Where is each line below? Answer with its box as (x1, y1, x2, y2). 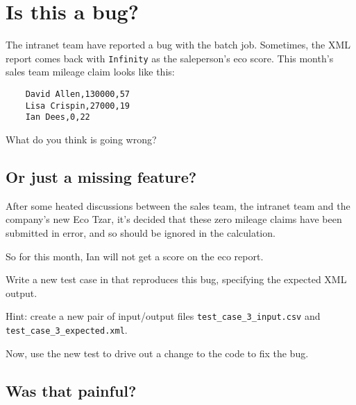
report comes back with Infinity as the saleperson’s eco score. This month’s (6, 51, 334, 65)
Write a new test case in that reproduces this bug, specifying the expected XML (6, 272, 347, 287)
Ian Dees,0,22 (25, 112, 90, 123)
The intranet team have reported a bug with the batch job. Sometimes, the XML (6, 37, 350, 52)
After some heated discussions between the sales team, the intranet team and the (6, 198, 350, 213)
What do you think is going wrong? (6, 132, 157, 146)
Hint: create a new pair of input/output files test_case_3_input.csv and (6, 309, 321, 323)
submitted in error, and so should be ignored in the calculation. (6, 225, 276, 240)
